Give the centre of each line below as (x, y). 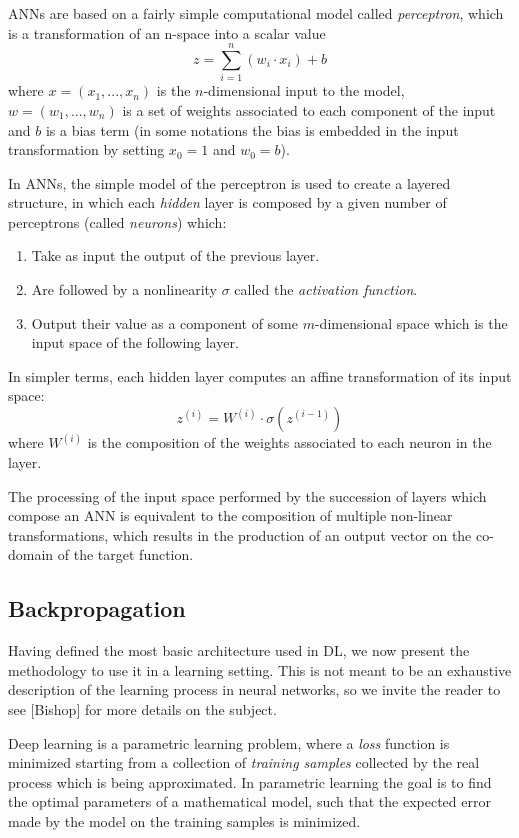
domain (31, 554)
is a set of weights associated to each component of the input (309, 109)
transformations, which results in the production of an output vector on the (240, 534)
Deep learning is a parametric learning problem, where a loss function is (229, 742)
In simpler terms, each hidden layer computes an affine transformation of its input (260, 375)
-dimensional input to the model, (304, 90)
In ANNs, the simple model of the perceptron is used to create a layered (229, 182)
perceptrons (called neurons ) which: (117, 221)
